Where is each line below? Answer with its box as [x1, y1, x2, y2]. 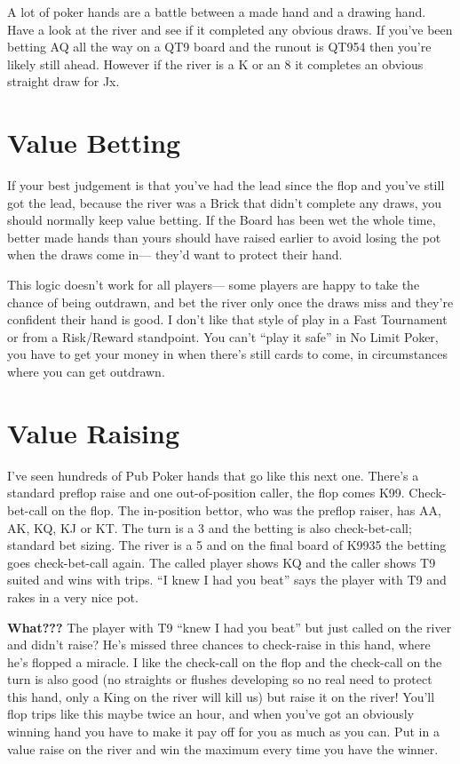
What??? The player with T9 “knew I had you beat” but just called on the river [7, 617, 452, 636]
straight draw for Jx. [7, 72, 120, 91]
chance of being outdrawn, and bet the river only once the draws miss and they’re [7, 292, 454, 311]
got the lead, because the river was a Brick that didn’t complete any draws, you [7, 193, 441, 211]
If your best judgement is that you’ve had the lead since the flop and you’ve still [7, 176, 445, 195]
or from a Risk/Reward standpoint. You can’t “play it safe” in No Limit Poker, [7, 327, 439, 346]
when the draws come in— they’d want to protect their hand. [7, 245, 343, 264]
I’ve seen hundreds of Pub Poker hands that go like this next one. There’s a [7, 466, 419, 484]
